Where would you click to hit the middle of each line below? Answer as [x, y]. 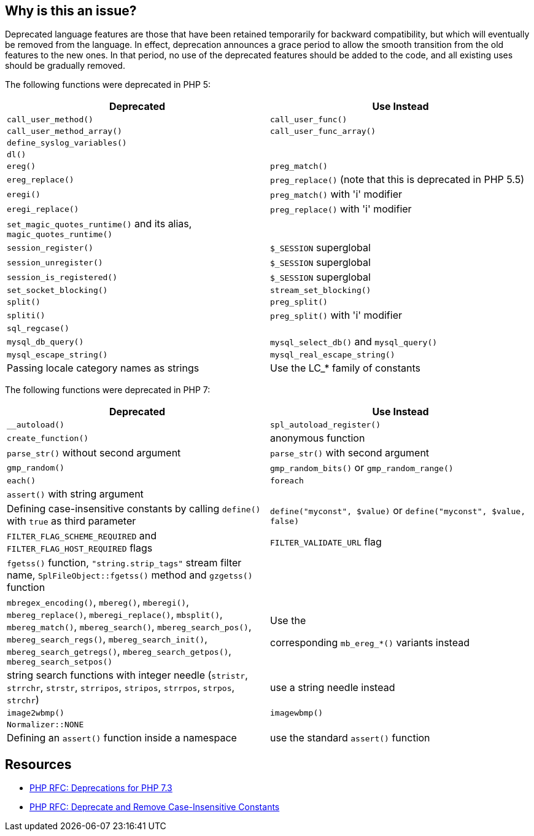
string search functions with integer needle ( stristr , [127, 675]
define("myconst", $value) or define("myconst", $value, [398, 510]
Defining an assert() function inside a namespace [122, 738]
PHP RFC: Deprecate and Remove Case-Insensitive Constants [155, 807]
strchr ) [23, 700]
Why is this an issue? [71, 11]
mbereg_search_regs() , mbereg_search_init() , [107, 639]
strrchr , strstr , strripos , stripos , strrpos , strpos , [121, 688]
